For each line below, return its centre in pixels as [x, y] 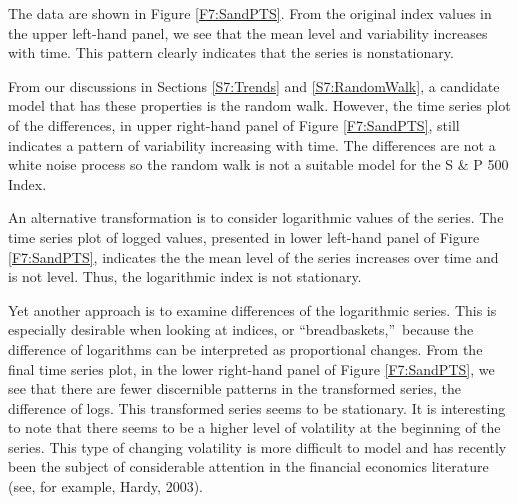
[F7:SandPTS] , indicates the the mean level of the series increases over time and [253, 256]
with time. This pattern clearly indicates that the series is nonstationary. [231, 52]
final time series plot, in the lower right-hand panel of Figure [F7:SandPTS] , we [251, 368]
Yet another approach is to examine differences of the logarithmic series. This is [252, 309]
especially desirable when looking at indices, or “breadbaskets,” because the [241, 329]
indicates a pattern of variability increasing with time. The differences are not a [252, 144]
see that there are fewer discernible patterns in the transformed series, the [235, 388]
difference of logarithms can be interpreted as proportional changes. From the [245, 348]
